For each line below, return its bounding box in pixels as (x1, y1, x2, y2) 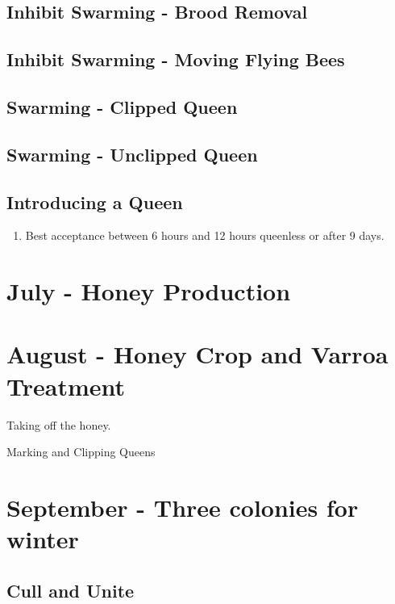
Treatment (6, 369, 126, 402)
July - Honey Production (6, 275, 291, 308)
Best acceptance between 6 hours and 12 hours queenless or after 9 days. (25, 227, 385, 244)
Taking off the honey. (6, 416, 111, 433)
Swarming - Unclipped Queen (6, 141, 258, 166)
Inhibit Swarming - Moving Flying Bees (6, 47, 345, 72)
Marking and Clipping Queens (6, 443, 156, 460)
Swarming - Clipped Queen (6, 94, 238, 119)
